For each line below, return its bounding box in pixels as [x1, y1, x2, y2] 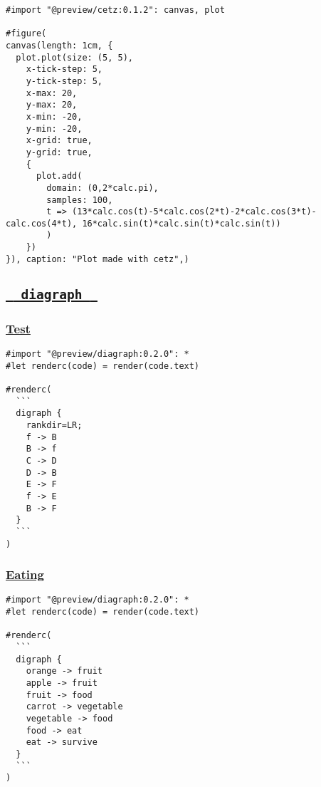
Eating [6, 566, 44, 583]
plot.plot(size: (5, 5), [16, 52, 133, 63]
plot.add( [36, 171, 83, 182]
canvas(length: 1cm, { [6, 40, 113, 51]
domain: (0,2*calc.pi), [46, 182, 159, 193]
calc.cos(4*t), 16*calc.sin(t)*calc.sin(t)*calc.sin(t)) [6, 218, 281, 229]
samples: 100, [46, 194, 113, 205]
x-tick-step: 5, [26, 64, 103, 75]
